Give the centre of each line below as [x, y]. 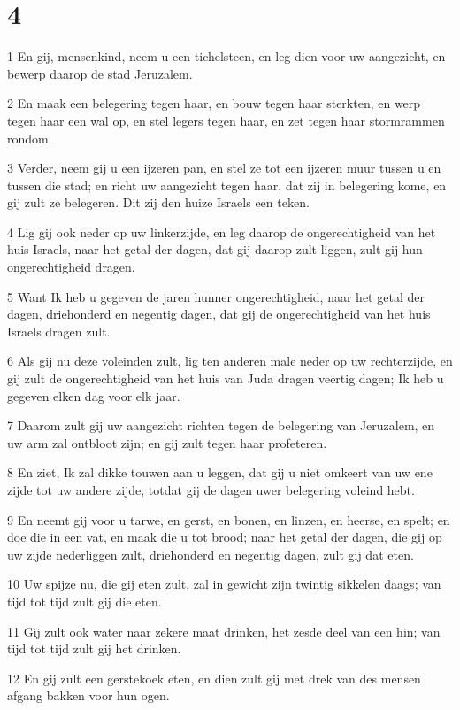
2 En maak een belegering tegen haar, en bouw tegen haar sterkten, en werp [214, 103]
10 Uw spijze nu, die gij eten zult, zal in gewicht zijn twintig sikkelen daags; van [224, 584]
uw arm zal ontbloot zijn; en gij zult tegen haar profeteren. [167, 442]
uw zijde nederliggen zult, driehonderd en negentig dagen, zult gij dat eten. [211, 554]
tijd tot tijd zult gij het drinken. [94, 648]
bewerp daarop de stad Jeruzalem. [100, 73]
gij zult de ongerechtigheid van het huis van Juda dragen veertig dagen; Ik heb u [226, 378]
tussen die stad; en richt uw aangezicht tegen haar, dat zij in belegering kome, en [227, 185]
